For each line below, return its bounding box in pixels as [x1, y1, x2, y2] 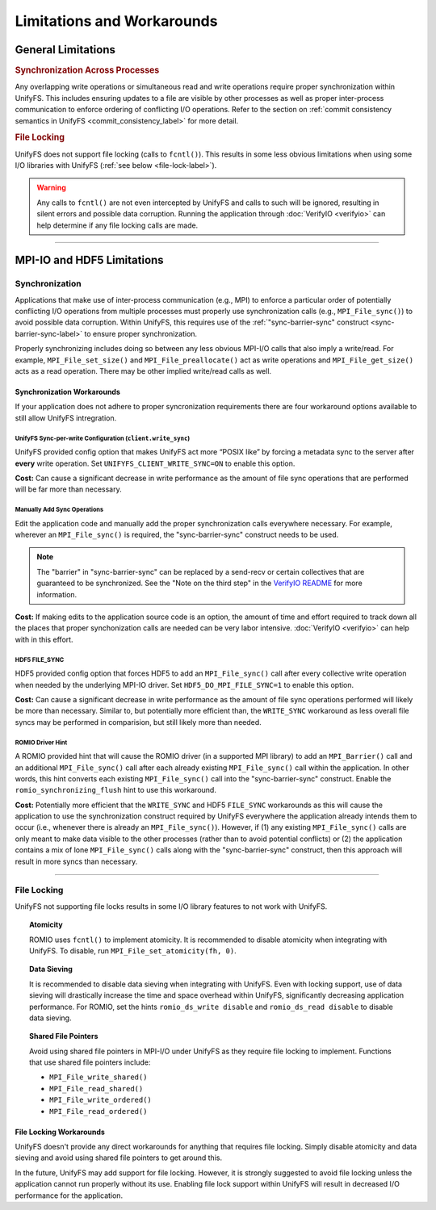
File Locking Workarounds [15, 1127, 105, 1137]
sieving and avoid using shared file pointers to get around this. [15, 1153, 222, 1162]
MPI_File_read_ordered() [49, 1107, 148, 1116]
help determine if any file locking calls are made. [36, 220, 199, 230]
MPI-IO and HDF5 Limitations [15, 253, 165, 267]
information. [36, 589, 78, 599]
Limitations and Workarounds [15, 12, 218, 30]
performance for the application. [15, 1191, 124, 1200]
